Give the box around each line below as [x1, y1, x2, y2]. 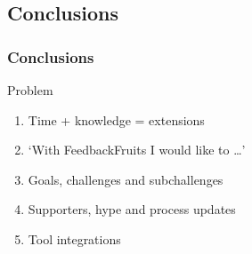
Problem [7, 81, 53, 99]
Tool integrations [28, 229, 121, 248]
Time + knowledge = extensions [28, 110, 205, 129]
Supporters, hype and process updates [28, 200, 236, 218]
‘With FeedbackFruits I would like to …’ [28, 140, 246, 159]
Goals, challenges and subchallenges [28, 170, 224, 188]
